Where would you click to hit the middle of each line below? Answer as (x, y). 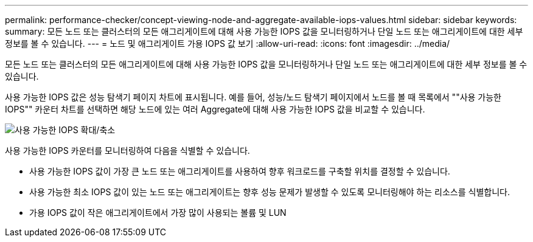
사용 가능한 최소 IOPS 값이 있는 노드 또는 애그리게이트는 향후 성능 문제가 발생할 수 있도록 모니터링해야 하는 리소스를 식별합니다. (270, 192)
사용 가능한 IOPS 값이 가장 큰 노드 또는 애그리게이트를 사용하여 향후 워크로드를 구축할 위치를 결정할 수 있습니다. (240, 171)
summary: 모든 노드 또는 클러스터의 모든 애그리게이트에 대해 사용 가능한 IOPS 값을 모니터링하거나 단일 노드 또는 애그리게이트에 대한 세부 (264, 31)
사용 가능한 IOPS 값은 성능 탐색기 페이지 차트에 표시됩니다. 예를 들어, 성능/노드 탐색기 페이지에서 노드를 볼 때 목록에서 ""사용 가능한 (253, 97)
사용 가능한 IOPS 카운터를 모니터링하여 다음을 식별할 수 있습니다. (127, 150)
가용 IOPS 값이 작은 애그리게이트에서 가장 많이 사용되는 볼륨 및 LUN (158, 213)
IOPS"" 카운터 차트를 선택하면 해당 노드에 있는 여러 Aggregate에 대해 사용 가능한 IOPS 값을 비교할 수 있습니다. (215, 109)
